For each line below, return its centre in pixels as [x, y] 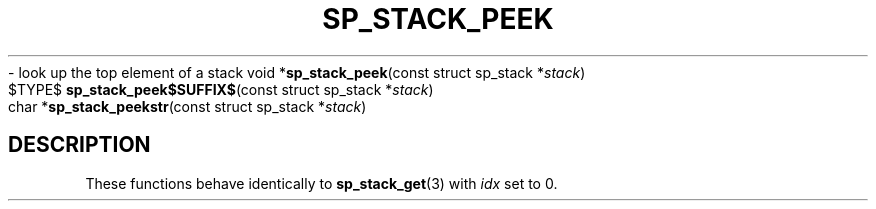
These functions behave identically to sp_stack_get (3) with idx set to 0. [321, 183]
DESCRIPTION [79, 145]
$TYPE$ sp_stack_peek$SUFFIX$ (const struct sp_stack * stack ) [221, 89]
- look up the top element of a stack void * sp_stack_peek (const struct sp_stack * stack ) [297, 72]
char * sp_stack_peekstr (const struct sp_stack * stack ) [187, 106]
